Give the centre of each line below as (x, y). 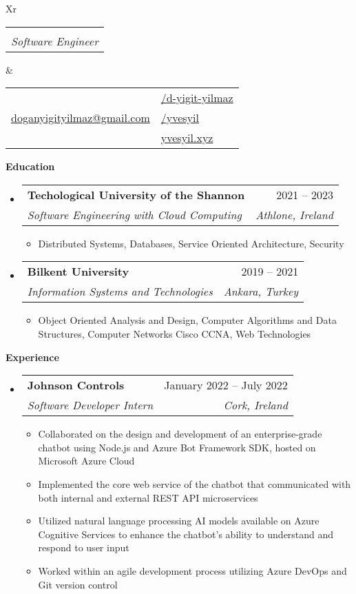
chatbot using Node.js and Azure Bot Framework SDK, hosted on (177, 447)
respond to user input (84, 547)
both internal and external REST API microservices (148, 497)
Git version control (78, 584)
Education (30, 166)
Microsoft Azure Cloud (86, 461)
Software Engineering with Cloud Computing (134, 214)
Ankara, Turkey (261, 291)
